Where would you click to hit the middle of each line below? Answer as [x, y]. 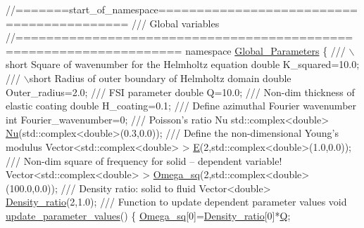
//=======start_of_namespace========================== [182, 9]
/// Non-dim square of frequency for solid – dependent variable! [144, 160]
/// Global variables [175, 23]
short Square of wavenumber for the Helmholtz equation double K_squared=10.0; [183, 64]
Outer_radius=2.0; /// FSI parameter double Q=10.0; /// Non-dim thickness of [180, 92]
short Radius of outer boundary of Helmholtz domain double [160, 78]
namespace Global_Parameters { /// [265, 50]
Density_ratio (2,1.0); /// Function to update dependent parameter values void [176, 202]
